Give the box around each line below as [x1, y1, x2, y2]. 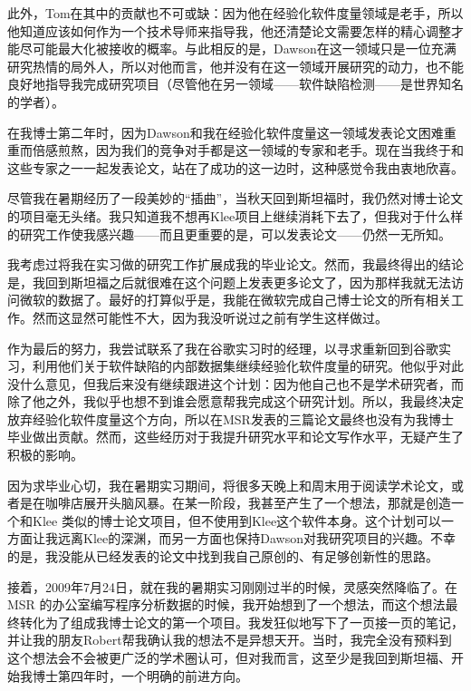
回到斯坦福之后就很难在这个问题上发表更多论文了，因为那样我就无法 [44, 272, 451, 291]
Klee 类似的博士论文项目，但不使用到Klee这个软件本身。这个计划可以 [32, 511, 442, 530]
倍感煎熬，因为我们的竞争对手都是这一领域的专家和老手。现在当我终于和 [32, 141, 464, 160]
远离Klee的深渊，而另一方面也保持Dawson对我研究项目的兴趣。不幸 [57, 529, 456, 548]
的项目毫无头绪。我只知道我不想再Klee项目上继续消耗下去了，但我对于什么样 [7, 206, 464, 225]
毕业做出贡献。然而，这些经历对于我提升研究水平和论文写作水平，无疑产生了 [7, 427, 464, 446]
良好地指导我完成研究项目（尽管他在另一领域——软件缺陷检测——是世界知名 [7, 74, 464, 93]
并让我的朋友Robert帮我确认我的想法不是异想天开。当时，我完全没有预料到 [7, 630, 452, 649]
